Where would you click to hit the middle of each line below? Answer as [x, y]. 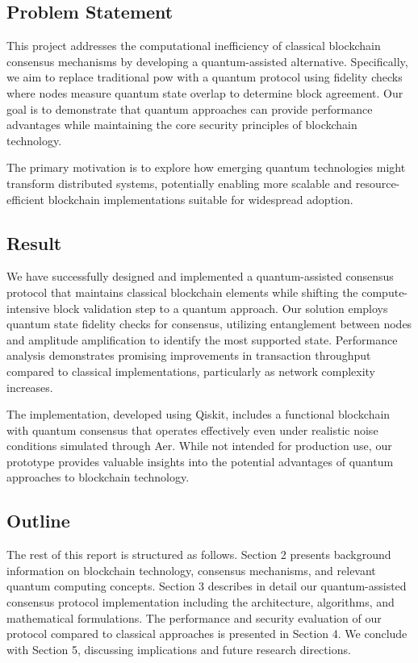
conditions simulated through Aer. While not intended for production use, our [199, 446]
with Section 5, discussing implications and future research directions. [179, 649]
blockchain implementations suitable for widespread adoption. [201, 199]
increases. [30, 387]
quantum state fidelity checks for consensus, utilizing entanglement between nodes [209, 324]
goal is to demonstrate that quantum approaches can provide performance [190, 108]
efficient [26, 199]
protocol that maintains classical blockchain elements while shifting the [182, 292]
